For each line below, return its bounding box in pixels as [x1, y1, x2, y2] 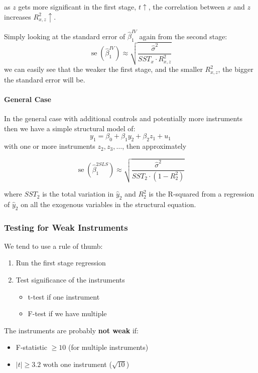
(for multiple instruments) [68, 342, 149, 352]
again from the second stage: [139, 31, 227, 41]
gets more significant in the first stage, [18, 2, 137, 12]
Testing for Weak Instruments [4, 221, 128, 233]
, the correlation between [148, 2, 225, 12]
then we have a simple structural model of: [4, 123, 136, 133]
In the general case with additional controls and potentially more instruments [4, 113, 242, 124]
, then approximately [122, 141, 187, 151]
